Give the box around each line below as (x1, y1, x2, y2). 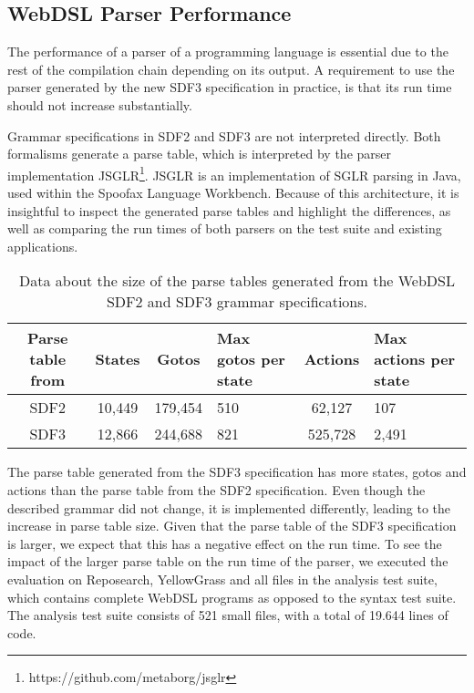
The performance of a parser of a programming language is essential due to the (7, 42, 448, 61)
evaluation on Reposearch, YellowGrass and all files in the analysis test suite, (7, 569, 438, 588)
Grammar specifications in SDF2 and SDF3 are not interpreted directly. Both (7, 126, 441, 145)
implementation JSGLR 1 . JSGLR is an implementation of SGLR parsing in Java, (7, 162, 461, 184)
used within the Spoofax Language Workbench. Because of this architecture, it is (7, 183, 459, 202)
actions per (374, 348, 456, 370)
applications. (7, 236, 78, 255)
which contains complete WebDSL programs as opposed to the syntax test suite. (7, 587, 457, 606)
